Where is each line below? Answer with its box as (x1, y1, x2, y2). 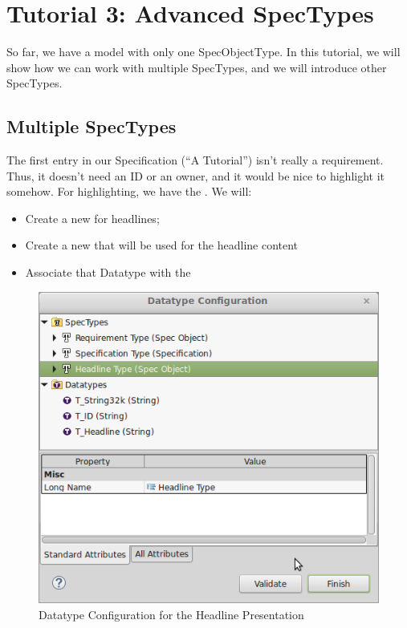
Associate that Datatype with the (25, 264, 191, 281)
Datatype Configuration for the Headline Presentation (39, 606, 304, 622)
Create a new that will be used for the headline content (25, 237, 299, 253)
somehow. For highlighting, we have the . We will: (6, 183, 252, 200)
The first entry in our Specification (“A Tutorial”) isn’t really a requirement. (6, 152, 384, 168)
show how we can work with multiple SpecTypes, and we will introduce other (6, 59, 387, 75)
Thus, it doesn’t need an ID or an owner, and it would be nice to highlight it (6, 167, 385, 184)
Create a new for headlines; (25, 209, 160, 226)
